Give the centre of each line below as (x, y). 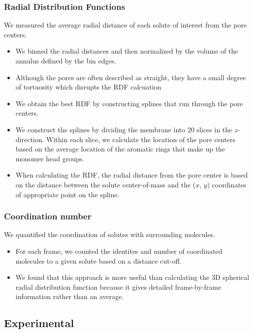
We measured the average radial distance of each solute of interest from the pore (126, 25)
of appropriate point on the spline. (67, 194)
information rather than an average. (70, 296)
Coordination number (48, 216)
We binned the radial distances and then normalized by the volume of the (127, 51)
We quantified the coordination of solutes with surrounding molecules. (110, 234)
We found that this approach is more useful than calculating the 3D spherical (132, 277)
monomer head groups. (50, 158)
